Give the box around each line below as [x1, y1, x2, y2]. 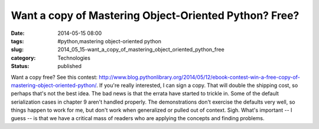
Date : [11, 30, 25, 37]
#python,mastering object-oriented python [57, 37, 162, 44]
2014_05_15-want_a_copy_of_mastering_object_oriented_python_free [57, 46, 224, 53]
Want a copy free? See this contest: [11, 73, 97, 80]
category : [11, 54, 36, 62]
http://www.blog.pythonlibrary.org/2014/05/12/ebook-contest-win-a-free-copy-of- [98, 73, 301, 80]
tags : [11, 37, 24, 44]
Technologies [57, 54, 91, 62]
